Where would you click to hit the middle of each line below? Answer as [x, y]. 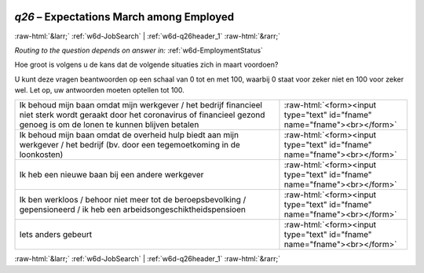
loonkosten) [41, 155]
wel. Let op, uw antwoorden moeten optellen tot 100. [99, 90]
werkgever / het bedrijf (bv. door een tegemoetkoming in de [130, 145]
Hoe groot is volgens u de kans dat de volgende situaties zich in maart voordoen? [146, 65]
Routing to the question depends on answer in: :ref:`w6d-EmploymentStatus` [139, 50]
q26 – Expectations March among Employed [124, 17]
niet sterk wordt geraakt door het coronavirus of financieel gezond [142, 115]
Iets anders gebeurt [56, 235]
